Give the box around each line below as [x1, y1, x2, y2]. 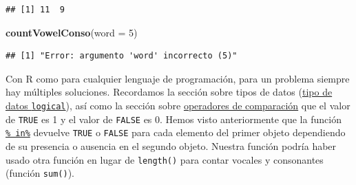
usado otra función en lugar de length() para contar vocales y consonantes [6, 152, 324, 166]
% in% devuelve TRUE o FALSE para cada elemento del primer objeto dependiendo [6, 125, 346, 140]
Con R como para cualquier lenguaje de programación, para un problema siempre [6, 71, 350, 85]
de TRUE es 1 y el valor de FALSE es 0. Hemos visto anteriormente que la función [6, 111, 342, 126]
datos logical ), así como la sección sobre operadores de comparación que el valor [6, 98, 350, 112]
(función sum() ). [6, 166, 74, 180]
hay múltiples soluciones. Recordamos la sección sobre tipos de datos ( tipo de [6, 85, 333, 99]
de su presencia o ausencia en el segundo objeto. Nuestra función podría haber [6, 138, 337, 153]
